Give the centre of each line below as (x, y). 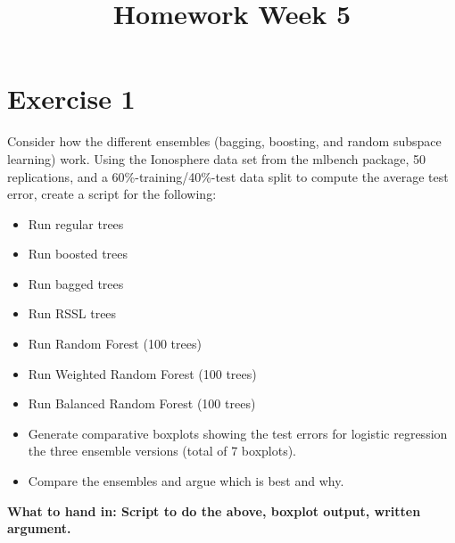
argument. (39, 528)
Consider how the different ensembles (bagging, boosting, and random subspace (224, 141)
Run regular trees (76, 223)
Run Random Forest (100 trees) (115, 344)
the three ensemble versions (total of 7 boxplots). (162, 451)
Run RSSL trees (72, 313)
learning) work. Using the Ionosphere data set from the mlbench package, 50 (216, 158)
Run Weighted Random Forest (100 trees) (142, 373)
